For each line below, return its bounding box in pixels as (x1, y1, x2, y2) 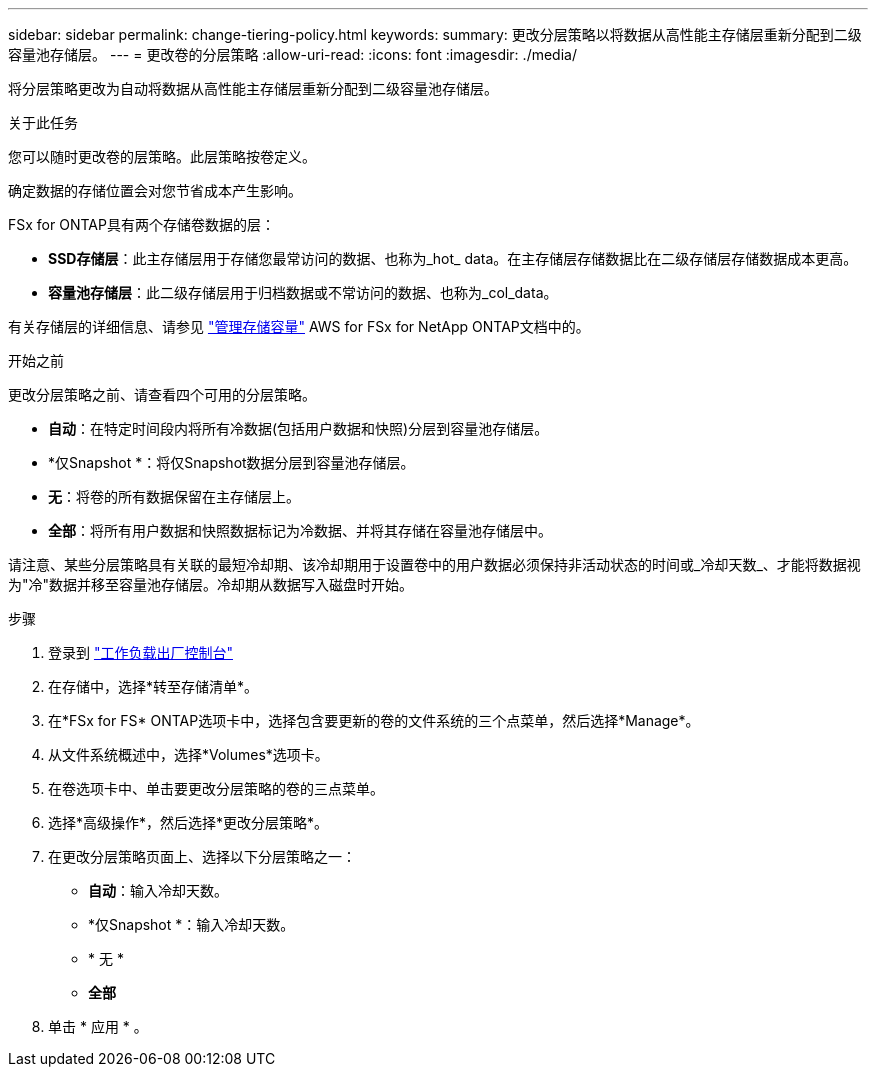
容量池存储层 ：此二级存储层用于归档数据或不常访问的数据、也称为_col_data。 (48, 284, 558, 301)
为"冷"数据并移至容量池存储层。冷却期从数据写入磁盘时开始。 (8, 576, 414, 593)
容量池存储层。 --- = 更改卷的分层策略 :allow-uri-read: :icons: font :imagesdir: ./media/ (8, 46, 577, 63)
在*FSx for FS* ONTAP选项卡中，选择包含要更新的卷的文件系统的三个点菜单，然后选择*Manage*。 (48, 712, 700, 729)
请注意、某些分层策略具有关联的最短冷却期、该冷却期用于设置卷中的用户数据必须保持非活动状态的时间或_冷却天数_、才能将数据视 (8, 556, 861, 573)
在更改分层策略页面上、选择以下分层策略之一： (48, 848, 356, 865)
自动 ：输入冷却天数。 (88, 882, 228, 899)
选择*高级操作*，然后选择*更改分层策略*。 (48, 814, 329, 831)
